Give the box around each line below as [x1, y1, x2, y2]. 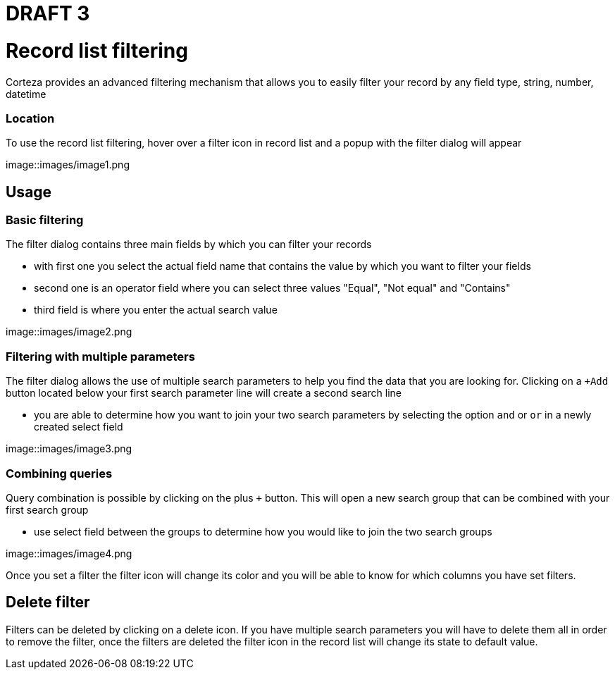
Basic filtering [6, 213, 84, 228]
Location [6, 111, 55, 125]
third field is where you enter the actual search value [34, 304, 278, 316]
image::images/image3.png [6, 442, 132, 455]
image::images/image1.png [6, 159, 130, 171]
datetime [6, 87, 46, 100]
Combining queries [6, 466, 113, 481]
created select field [34, 421, 123, 433]
